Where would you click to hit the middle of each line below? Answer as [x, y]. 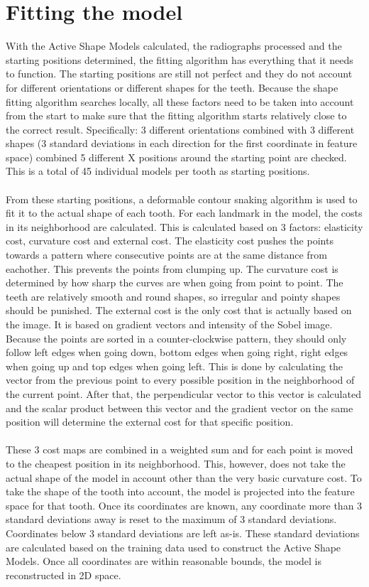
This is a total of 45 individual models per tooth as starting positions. [158, 171]
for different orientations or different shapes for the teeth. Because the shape [172, 87]
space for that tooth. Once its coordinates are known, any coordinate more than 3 [184, 505]
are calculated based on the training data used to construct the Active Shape [174, 547]
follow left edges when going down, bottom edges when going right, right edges [177, 352]
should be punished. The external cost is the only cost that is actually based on [179, 310]
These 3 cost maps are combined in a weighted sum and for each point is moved [180, 449]
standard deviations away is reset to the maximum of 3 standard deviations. [171, 519]
